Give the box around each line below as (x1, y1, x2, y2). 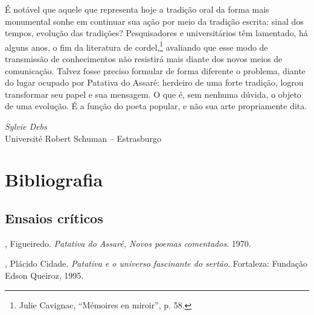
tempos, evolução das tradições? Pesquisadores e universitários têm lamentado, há (5, 27, 308, 39)
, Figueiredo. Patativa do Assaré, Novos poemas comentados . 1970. (5, 237, 251, 249)
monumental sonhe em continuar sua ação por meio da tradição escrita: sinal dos (5, 14, 304, 27)
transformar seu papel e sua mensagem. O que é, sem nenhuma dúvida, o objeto (5, 87, 301, 100)
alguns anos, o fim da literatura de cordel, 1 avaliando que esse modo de (5, 39, 268, 53)
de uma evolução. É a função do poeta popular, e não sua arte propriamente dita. (5, 100, 307, 112)
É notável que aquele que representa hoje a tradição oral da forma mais (5, 3, 269, 15)
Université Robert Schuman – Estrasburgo (5, 132, 162, 144)
